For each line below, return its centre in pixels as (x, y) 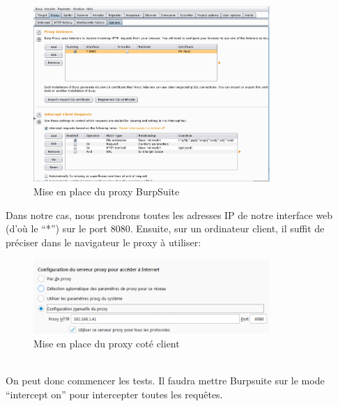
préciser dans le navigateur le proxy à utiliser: (103, 242)
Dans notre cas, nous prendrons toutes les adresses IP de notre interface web (169, 215)
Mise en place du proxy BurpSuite (107, 191)
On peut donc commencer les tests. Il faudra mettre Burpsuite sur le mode (165, 381)
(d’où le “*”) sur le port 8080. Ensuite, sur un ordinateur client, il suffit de (165, 228)
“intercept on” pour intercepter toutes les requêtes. (114, 394)
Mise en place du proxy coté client (107, 344)
